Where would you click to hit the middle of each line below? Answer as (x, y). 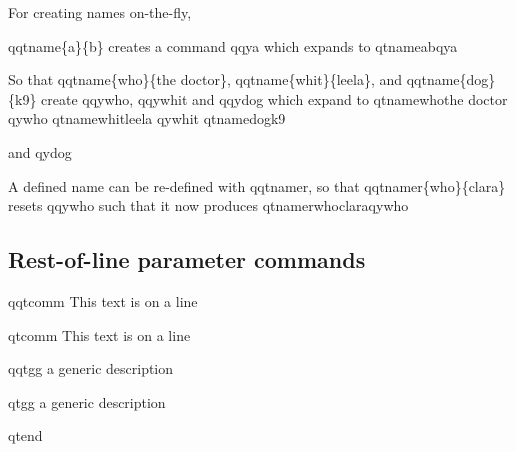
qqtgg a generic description (91, 368)
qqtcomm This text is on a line (103, 300)
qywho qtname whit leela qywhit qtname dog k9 (147, 118)
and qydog (40, 151)
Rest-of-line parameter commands (187, 259)
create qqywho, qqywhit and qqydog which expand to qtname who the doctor (274, 98)
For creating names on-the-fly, (100, 12)
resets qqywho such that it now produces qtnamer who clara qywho (208, 205)
